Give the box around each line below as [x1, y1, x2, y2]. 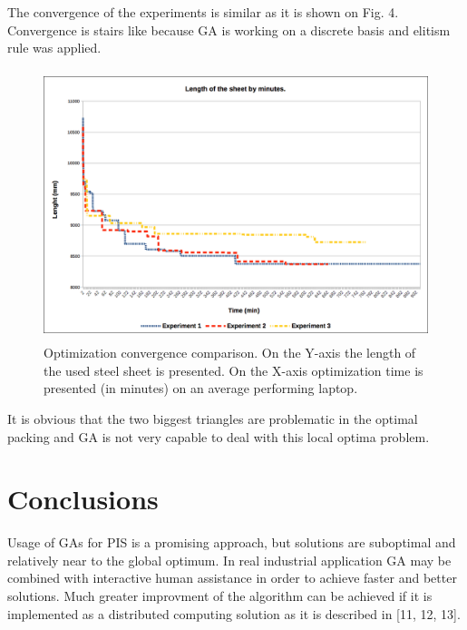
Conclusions [7, 480, 159, 517]
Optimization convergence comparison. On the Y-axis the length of [44, 343, 416, 362]
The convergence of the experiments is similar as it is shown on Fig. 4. [7, 3, 399, 21]
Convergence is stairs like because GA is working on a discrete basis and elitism [7, 20, 451, 39]
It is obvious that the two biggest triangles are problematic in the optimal [7, 409, 418, 428]
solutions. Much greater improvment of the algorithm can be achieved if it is [7, 586, 433, 605]
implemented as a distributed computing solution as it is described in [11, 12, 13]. [7, 604, 461, 623]
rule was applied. [7, 38, 102, 57]
